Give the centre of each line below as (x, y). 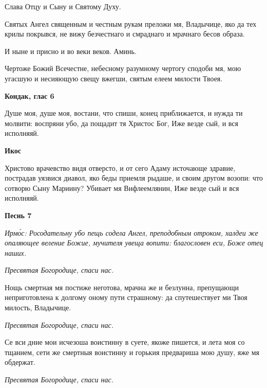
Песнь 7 (18, 215)
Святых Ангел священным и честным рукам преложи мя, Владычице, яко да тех (131, 23)
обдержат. (20, 362)
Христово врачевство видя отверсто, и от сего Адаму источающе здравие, (120, 167)
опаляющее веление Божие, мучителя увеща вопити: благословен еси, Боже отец (134, 243)
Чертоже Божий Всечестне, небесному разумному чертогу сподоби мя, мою (123, 68)
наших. (16, 252)
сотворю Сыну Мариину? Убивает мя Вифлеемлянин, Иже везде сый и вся (122, 188)
